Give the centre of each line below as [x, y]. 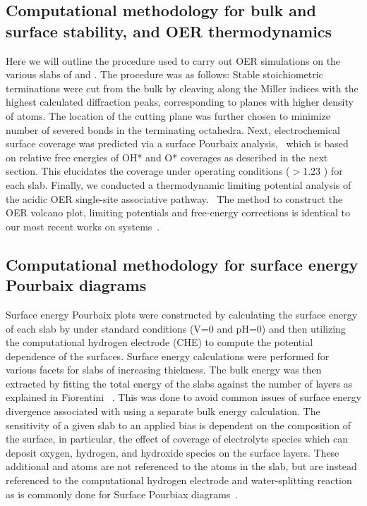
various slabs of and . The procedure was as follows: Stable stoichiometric [164, 74]
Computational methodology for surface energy [182, 264]
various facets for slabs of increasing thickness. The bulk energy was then [164, 370]
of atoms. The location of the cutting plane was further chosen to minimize [168, 115]
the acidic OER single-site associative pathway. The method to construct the [174, 198]
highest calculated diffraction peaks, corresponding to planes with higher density [180, 102]
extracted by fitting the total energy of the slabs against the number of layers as [179, 383]
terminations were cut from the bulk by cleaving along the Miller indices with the [182, 88]
